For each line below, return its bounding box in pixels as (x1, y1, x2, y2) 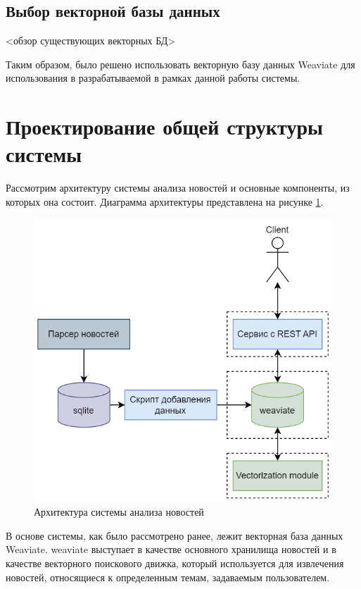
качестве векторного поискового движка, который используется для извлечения (6, 556, 344, 571)
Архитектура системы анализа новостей (34, 504, 204, 519)
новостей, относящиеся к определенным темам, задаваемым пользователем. (6, 569, 330, 584)
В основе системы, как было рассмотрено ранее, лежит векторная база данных (6, 528, 343, 542)
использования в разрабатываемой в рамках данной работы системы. (6, 70, 300, 85)
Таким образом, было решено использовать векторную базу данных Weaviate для (6, 56, 355, 71)
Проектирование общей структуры (6, 112, 323, 141)
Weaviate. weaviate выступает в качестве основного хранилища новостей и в (6, 542, 336, 557)
